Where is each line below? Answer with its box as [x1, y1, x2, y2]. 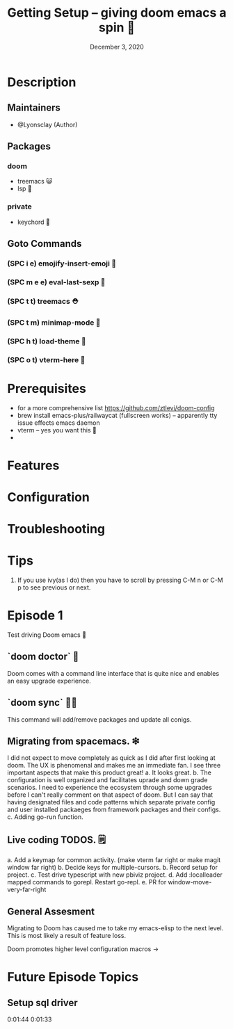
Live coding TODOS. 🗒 [7, 834, 106, 845]
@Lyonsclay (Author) [17, 120, 78, 129]
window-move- [168, 878, 212, 886]
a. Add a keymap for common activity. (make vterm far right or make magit [7, 856, 221, 864]
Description [7, 74, 77, 90]
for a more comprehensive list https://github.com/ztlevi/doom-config [17, 403, 215, 412]
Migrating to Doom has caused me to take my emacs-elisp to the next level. [7, 924, 224, 932]
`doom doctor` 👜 [7, 651, 79, 663]
